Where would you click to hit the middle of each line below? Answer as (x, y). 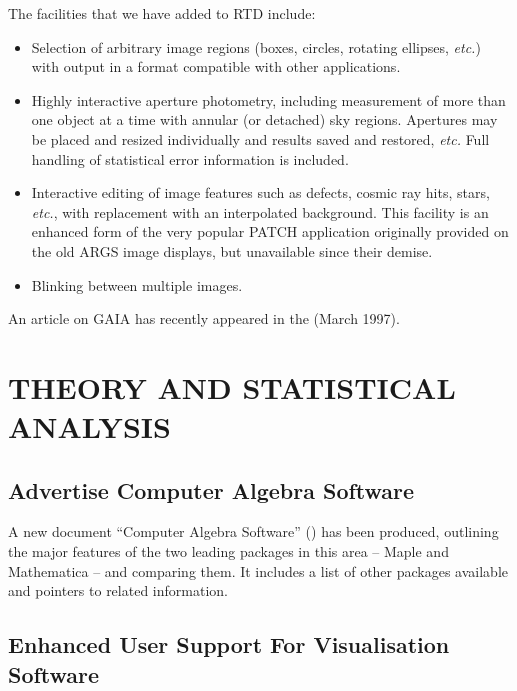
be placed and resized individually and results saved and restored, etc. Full (260, 138)
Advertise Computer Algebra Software (211, 489)
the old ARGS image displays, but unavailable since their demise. (232, 250)
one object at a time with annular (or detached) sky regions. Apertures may (264, 119)
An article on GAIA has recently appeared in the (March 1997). (204, 318)
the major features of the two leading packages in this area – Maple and (228, 551)
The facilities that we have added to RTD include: (162, 13)
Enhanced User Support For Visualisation (229, 644)
